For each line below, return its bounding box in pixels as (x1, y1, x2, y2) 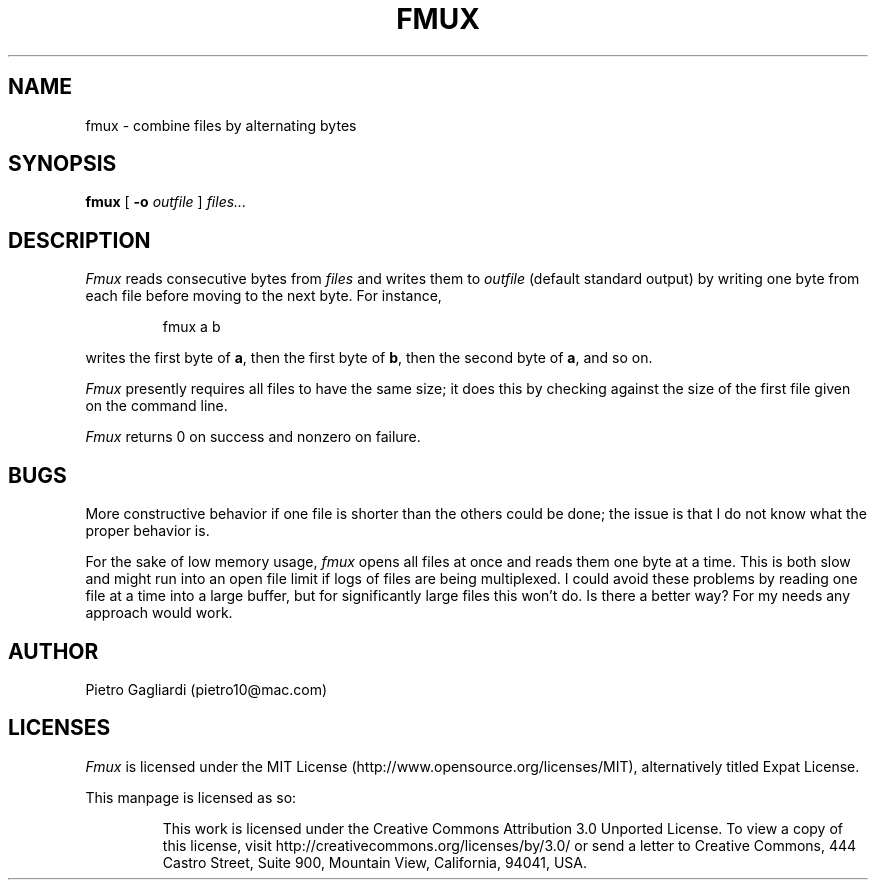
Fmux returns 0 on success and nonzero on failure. (85, 428, 421, 446)
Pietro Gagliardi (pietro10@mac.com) (85, 680, 328, 698)
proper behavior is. (85, 522, 210, 540)
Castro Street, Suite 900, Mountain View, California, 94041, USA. (162, 853, 588, 871)
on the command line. (85, 397, 228, 415)
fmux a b (162, 318, 221, 336)
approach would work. (85, 604, 233, 622)
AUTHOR (8, 638, 99, 664)
